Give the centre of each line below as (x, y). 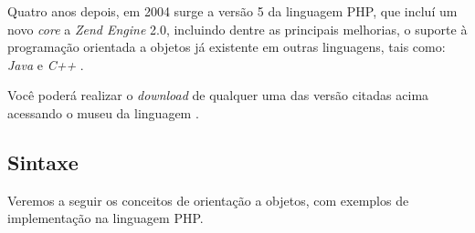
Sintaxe (43, 162)
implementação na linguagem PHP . (106, 218)
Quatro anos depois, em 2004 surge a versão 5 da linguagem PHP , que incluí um (232, 11)
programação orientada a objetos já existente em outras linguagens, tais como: (227, 47)
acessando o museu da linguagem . (103, 112)
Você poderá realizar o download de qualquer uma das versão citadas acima (218, 95)
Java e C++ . (46, 64)
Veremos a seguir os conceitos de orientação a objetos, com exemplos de (208, 200)
